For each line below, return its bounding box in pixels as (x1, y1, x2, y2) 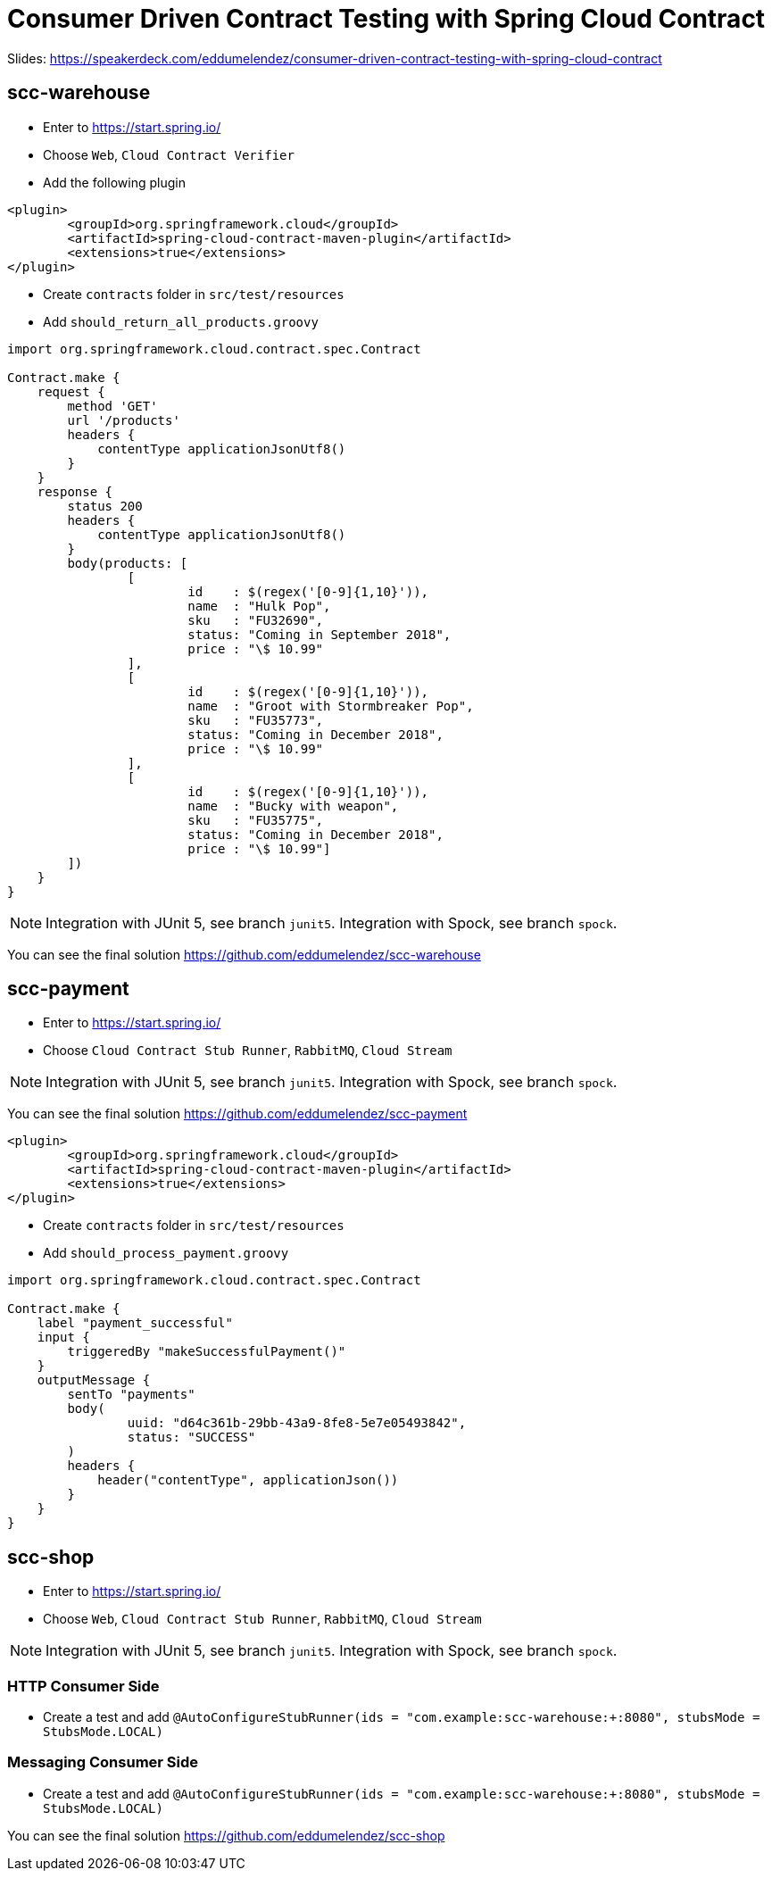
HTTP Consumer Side (7, 1676, 160, 1695)
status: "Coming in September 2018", (187, 627, 452, 642)
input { (37, 1330, 90, 1345)
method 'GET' (67, 398, 158, 413)
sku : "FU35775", (187, 812, 324, 827)
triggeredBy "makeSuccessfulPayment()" (67, 1344, 346, 1359)
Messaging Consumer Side (7, 1753, 199, 1772)
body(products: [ (67, 555, 188, 570)
